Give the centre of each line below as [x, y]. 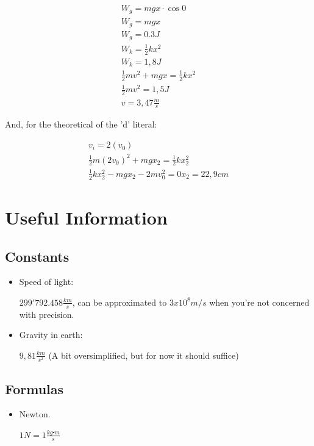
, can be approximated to [120, 302]
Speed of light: [46, 282]
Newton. [35, 414]
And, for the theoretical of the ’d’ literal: [81, 124]
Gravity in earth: [51, 335]
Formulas [34, 388]
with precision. [47, 314]
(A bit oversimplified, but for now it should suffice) [144, 355]
